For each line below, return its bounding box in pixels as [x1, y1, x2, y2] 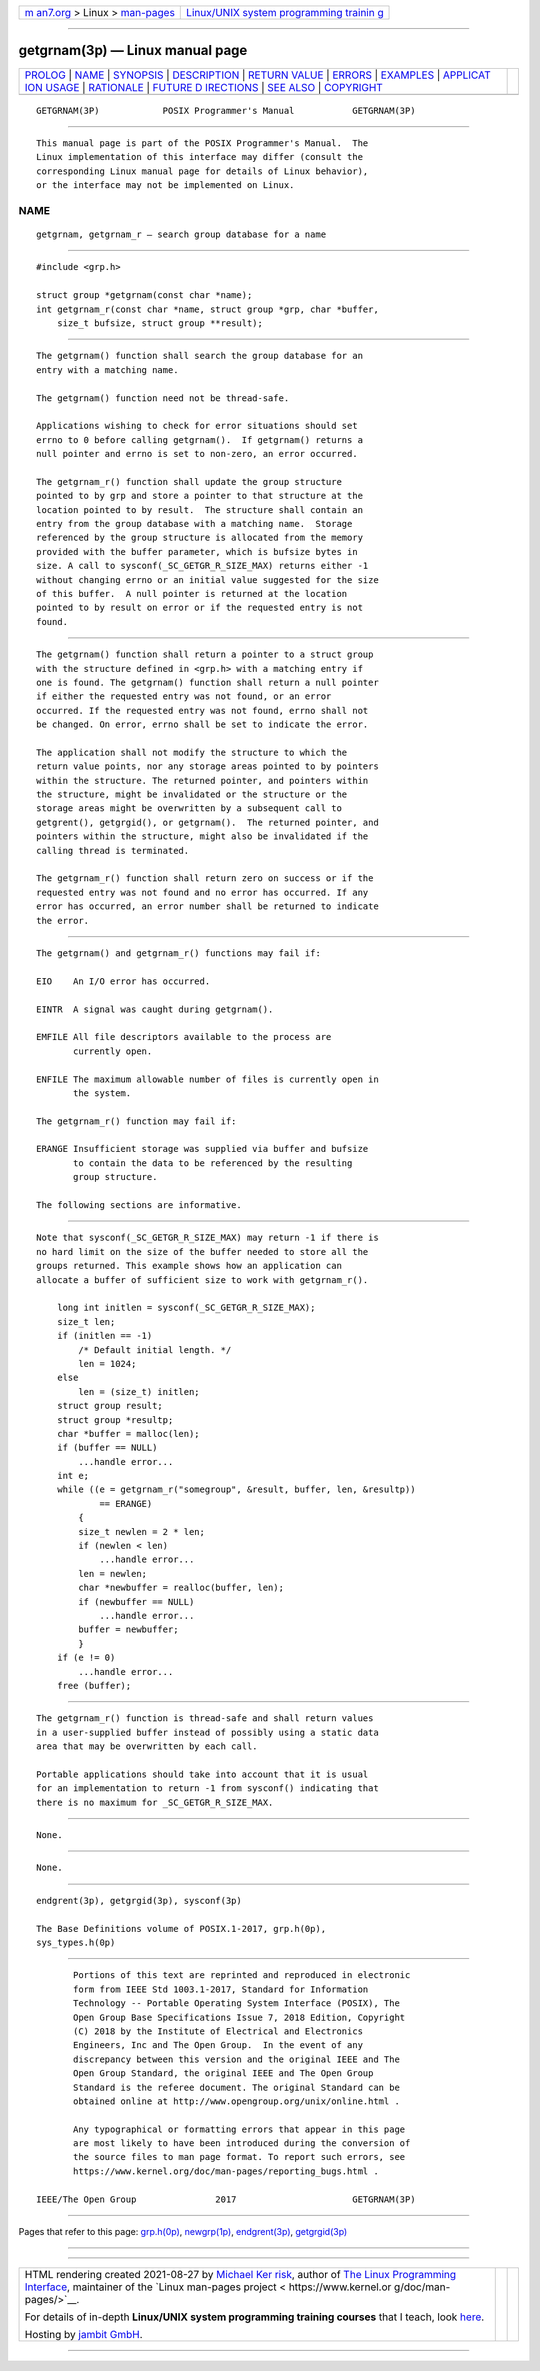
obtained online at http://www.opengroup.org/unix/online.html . [73, 2095, 400, 2107]
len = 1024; [78, 1358, 137, 1369]
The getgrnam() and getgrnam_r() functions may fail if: [36, 948, 322, 959]
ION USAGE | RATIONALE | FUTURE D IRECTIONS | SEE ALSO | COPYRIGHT [24, 80, 384, 94]
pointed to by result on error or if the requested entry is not [36, 602, 364, 614]
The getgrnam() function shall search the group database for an [36, 350, 364, 362]
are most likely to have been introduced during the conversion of [73, 2138, 411, 2149]
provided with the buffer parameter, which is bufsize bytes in [36, 546, 359, 557]
